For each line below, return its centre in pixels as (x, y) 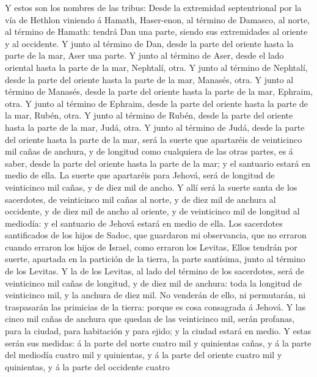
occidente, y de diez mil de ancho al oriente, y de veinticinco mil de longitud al (152, 211)
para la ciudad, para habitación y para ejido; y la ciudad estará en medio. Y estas (158, 331)
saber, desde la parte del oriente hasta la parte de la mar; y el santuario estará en (158, 163)
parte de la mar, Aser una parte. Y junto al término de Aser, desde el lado (144, 55)
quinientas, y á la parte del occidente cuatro (87, 366)
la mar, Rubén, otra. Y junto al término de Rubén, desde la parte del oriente (149, 115)
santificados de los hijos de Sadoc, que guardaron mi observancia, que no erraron (156, 235)
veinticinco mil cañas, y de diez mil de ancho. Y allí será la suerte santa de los (151, 187)
